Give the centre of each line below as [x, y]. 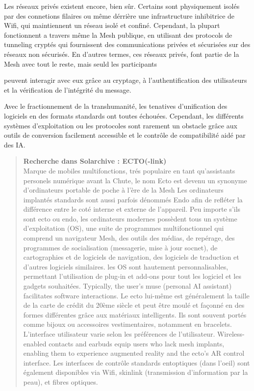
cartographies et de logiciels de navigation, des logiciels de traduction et [131, 257]
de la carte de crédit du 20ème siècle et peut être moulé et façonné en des [134, 305]
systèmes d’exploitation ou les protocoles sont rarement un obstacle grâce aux [121, 125]
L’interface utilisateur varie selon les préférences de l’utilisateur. [119, 334]
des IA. [15, 144]
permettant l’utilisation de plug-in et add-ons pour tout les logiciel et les [132, 276]
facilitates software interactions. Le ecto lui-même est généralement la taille [136, 295]
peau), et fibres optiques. [61, 381]
